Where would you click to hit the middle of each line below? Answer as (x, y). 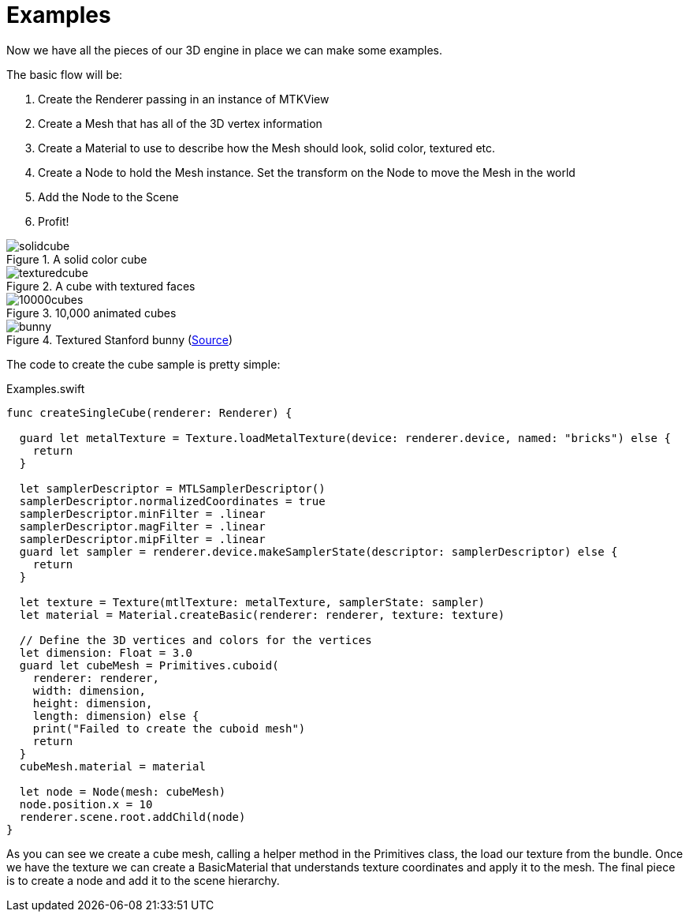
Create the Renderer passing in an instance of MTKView (184, 99)
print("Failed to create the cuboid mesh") (169, 728)
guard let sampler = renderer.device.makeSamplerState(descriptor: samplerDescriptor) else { (318, 551)
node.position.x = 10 (86, 804)
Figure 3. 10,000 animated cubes (91, 313)
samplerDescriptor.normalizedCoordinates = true (172, 501)
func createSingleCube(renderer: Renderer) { (149, 412)
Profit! (54, 221)
